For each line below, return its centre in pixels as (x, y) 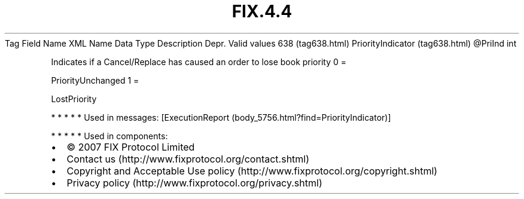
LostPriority (74, 99)
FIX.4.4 (262, 11)
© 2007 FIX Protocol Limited (131, 147)
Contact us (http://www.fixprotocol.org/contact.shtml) (188, 159)
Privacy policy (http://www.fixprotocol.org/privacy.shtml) (194, 183)
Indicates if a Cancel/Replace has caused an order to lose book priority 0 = (199, 62)
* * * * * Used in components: (109, 136)
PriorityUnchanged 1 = (95, 80)
